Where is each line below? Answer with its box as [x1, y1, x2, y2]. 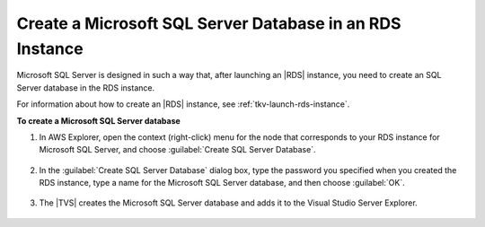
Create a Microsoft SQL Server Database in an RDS [16, 13, 401, 33]
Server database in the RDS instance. [16, 82, 155, 93]
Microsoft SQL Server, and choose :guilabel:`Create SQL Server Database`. [39, 144, 316, 155]
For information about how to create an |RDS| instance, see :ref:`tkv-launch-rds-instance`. [16, 99, 350, 109]
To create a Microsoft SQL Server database [16, 115, 181, 126]
